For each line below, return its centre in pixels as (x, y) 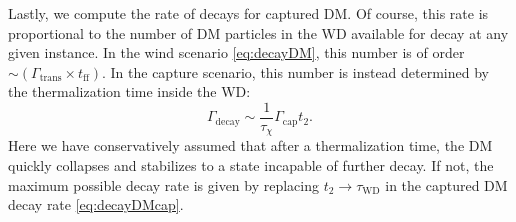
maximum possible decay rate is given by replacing (164, 184)
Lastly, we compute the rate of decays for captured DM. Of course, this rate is (248, 13)
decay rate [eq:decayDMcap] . (96, 204)
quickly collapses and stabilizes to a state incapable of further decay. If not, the (251, 165)
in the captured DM (446, 184)
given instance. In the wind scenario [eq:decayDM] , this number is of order (236, 52)
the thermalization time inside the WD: (129, 91)
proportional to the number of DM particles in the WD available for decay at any (258, 32)
